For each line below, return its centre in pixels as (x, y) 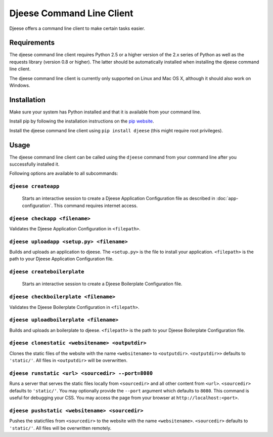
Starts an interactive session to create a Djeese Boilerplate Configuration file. (102, 284)
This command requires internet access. (96, 206)
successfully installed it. (34, 164)
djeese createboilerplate (47, 272)
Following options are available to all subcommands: (64, 173)
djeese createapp (34, 186)
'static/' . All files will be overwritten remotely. (60, 428)
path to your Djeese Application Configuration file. (61, 259)
